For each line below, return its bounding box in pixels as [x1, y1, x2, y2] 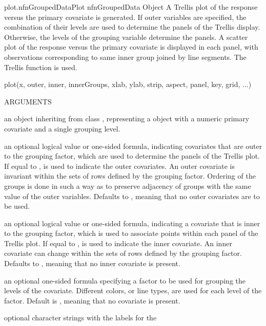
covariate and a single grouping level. [4, 123, 120, 134]
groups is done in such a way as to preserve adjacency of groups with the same [4, 180, 251, 191]
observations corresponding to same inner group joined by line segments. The [4, 51, 247, 62]
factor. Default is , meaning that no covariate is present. [4, 295, 180, 306]
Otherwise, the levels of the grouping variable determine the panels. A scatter [4, 31, 248, 42]
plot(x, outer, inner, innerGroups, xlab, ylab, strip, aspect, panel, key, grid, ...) [4, 79, 252, 90]
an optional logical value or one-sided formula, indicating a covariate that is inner [4, 218, 260, 228]
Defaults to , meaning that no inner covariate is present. [4, 258, 180, 269]
